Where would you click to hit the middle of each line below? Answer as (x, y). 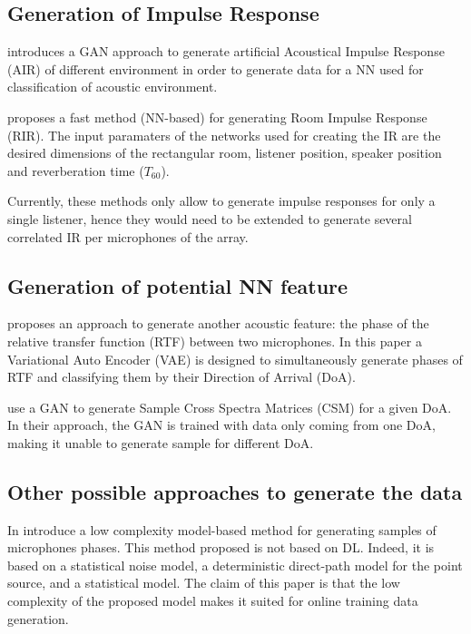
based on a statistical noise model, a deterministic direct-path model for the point (235, 565)
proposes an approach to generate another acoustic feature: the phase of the (218, 323)
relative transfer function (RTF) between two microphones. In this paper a (215, 341)
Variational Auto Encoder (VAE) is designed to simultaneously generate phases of (235, 359)
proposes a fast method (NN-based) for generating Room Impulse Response (217, 117)
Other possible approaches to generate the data (235, 491)
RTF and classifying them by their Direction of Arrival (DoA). (182, 377)
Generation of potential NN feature (178, 285)
